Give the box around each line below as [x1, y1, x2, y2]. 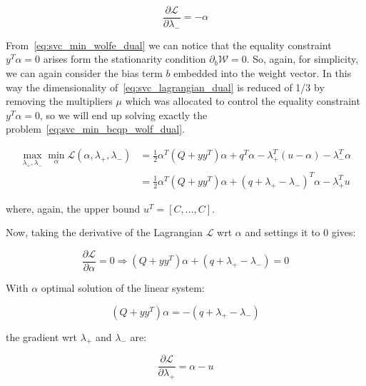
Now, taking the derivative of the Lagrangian [6, 225, 203, 240]
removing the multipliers [6, 93, 113, 108]
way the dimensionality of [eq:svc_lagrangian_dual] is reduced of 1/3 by [6, 79, 325, 94]
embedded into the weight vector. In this [173, 66, 352, 81]
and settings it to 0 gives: [245, 225, 356, 240]
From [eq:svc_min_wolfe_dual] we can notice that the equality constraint [6, 37, 332, 52]
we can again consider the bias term [6, 66, 163, 81]
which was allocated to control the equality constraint [125, 93, 360, 108]
